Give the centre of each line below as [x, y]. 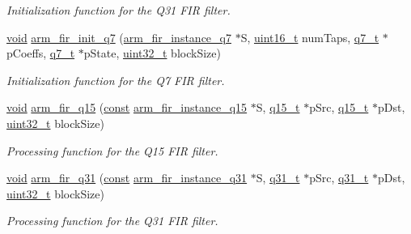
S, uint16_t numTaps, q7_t [310, 37]
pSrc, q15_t [339, 107]
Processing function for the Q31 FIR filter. [112, 221]
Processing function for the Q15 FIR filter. [112, 150]
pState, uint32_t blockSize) [152, 53]
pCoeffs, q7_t [41, 53]
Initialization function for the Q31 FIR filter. [119, 10]
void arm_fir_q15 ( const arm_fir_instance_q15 [127, 107]
